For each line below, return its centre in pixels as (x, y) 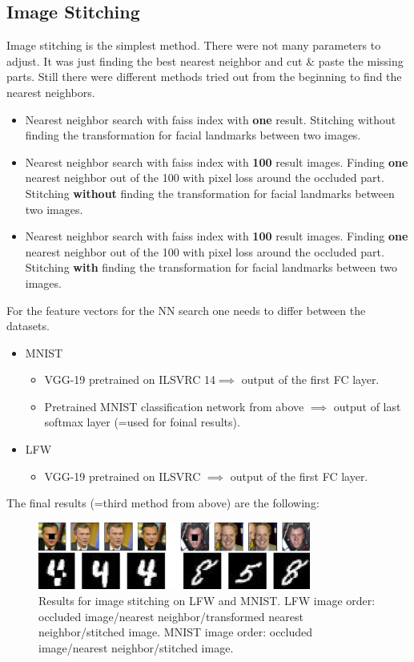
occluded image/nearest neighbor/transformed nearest (171, 616)
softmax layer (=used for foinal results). (142, 422)
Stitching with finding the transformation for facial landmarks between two (211, 267)
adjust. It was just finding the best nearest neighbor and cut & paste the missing (205, 61)
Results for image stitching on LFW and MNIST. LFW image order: (207, 600)
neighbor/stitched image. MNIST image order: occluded (176, 632)
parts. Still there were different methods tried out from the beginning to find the (204, 77)
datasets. (28, 326)
